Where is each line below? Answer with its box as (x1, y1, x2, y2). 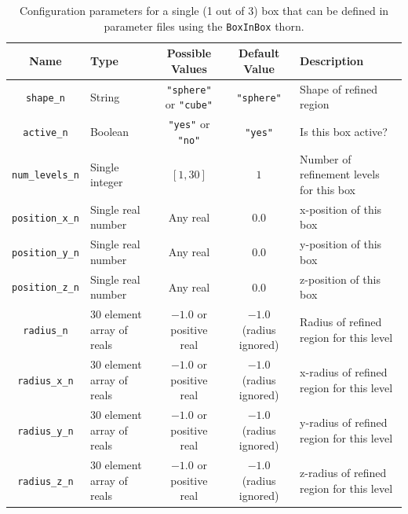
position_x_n (12, 212, 79, 224)
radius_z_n (17, 475, 74, 487)
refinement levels (300, 166, 380, 182)
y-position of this (300, 236, 382, 252)
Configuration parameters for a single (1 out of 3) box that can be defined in (19, 2, 389, 18)
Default (239, 45, 280, 61)
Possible (166, 45, 212, 61)
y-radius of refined (300, 414, 388, 431)
